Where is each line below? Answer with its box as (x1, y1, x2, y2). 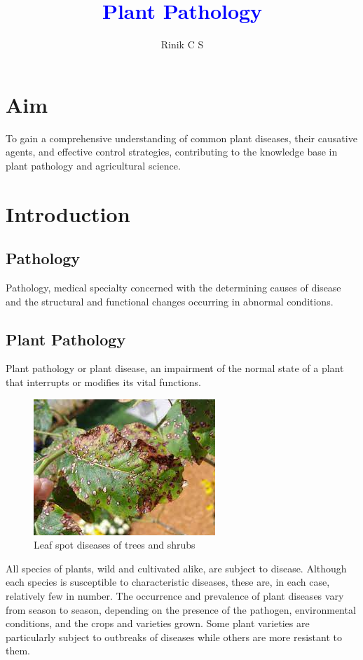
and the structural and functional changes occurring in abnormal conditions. (6, 294, 334, 308)
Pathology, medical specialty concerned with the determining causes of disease (6, 280, 341, 295)
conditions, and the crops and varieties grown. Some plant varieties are (6, 616, 310, 631)
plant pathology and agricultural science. (6, 158, 181, 172)
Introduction (6, 199, 130, 228)
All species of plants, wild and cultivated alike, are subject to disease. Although (6, 561, 347, 575)
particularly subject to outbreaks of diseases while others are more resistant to (6, 629, 342, 644)
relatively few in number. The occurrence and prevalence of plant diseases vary (6, 588, 344, 603)
